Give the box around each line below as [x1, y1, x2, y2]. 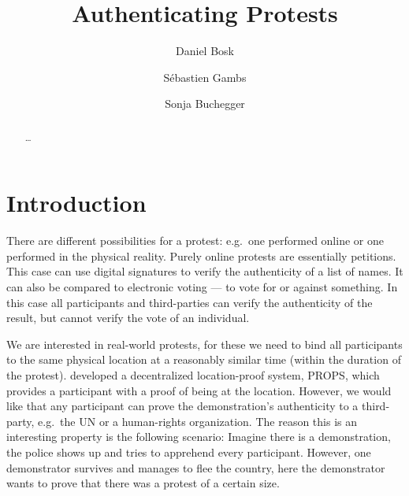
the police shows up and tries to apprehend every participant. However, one [6, 444, 371, 461]
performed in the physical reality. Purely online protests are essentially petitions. [6, 247, 396, 264]
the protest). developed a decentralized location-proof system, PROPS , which [6, 367, 380, 383]
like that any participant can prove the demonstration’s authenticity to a [6, 398, 359, 414]
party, [6, 413, 35, 429]
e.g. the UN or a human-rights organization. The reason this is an [38, 413, 358, 429]
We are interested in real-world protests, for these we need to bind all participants [6, 335, 403, 352]
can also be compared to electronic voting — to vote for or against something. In [6, 279, 398, 295]
